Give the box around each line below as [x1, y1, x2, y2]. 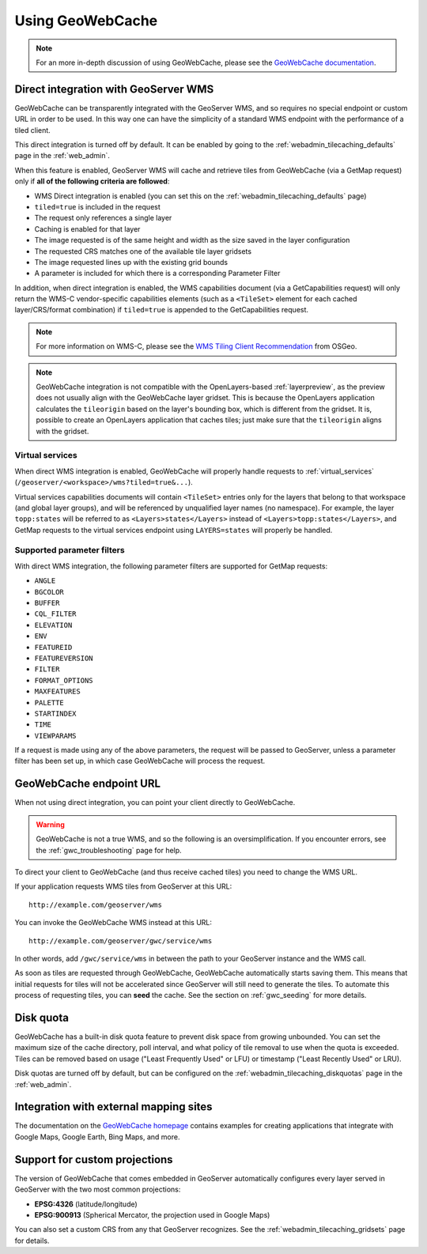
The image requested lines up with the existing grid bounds [34, 257, 229, 266]
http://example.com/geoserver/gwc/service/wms [28, 936, 213, 945]
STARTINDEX [34, 708, 77, 718]
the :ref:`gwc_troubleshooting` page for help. [36, 845, 182, 855]
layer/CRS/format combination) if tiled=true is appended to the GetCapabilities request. [14, 305, 308, 315]
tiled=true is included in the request [34, 202, 161, 211]
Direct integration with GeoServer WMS [14, 82, 214, 96]
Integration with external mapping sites [14, 1100, 213, 1114]
